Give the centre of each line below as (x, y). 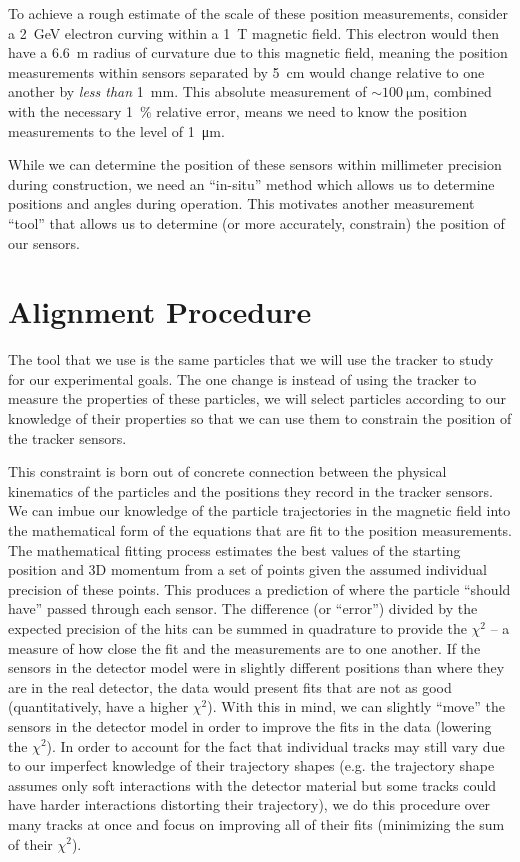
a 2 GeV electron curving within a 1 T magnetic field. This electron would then (254, 32)
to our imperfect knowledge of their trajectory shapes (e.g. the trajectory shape (251, 765)
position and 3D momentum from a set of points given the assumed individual (247, 569)
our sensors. (44, 242)
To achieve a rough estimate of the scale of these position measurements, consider (258, 13)
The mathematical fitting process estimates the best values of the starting (234, 549)
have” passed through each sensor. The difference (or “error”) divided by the (243, 608)
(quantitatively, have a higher (98, 706)
